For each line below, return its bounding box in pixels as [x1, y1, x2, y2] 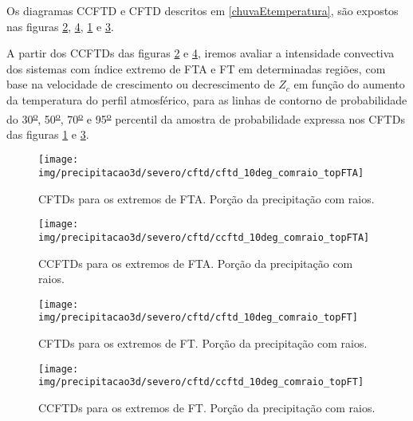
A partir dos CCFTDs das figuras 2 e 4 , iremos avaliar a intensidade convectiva [6, 45, 395, 61]
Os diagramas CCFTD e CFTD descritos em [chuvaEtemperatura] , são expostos [6, 2, 399, 18]
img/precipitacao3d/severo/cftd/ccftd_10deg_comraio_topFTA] [38, 231, 370, 243]
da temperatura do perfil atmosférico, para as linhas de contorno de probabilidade [6, 91, 407, 108]
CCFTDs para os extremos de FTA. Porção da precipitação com [38, 254, 353, 271]
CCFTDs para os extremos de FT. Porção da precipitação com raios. [38, 399, 376, 416]
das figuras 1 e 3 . [6, 125, 89, 142]
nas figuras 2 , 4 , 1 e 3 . [6, 18, 114, 34]
